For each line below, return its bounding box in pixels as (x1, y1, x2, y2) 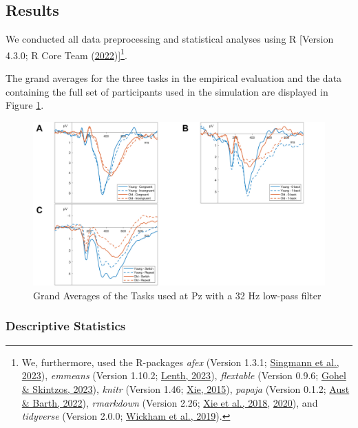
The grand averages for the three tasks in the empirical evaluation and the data (6, 71, 342, 85)
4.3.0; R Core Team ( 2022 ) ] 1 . (6, 45, 127, 62)
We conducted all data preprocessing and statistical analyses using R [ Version (6, 32, 334, 46)
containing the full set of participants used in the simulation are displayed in (6, 84, 328, 98)
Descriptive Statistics (6, 317, 126, 334)
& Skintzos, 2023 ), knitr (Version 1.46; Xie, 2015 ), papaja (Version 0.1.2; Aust (21, 381, 350, 396)
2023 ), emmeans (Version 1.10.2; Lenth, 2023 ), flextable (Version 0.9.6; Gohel (21, 368, 346, 383)
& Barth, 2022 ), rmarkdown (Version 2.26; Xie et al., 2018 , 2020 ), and (21, 395, 318, 409)
